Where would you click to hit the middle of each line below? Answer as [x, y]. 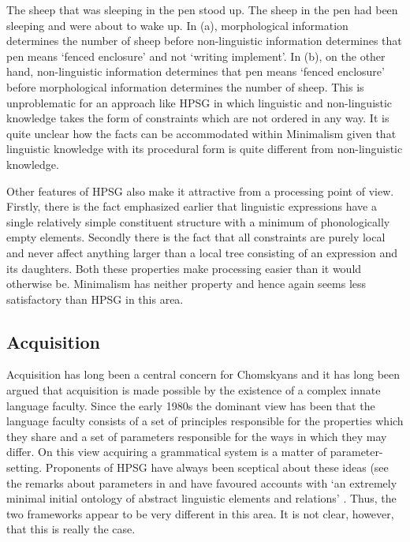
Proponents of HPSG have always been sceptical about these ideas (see [217, 467]
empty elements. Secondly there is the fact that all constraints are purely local [196, 237]
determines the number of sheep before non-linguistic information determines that [204, 41]
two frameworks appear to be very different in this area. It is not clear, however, [200, 513]
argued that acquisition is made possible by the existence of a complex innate [194, 390]
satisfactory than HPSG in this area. [95, 299]
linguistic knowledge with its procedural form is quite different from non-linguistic [205, 149]
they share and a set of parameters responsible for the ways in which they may [197, 436]
